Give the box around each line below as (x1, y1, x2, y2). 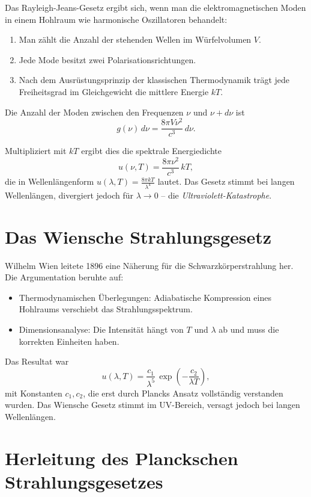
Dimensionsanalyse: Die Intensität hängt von (19, 323, 184, 335)
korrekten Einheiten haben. (19, 335, 119, 347)
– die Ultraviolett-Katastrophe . (161, 188, 272, 201)
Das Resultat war (5, 355, 69, 368)
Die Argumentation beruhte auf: (5, 271, 124, 283)
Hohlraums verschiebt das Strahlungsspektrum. (19, 303, 193, 315)
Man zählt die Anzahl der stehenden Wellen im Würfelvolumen (19, 33, 252, 46)
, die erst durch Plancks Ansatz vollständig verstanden (83, 386, 283, 399)
